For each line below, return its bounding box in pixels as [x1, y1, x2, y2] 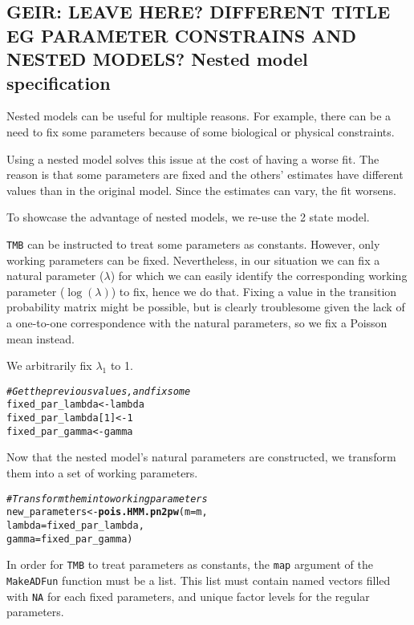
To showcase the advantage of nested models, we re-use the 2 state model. [6, 209, 370, 225]
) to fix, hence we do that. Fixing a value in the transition [111, 282, 397, 299]
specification [6, 70, 111, 95]
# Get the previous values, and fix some [6, 385, 191, 397]
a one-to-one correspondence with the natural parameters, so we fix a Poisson [6, 314, 388, 331]
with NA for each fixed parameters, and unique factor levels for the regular [6, 587, 370, 604]
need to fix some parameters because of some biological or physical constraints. [6, 123, 395, 140]
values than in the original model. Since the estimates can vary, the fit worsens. [6, 181, 396, 198]
